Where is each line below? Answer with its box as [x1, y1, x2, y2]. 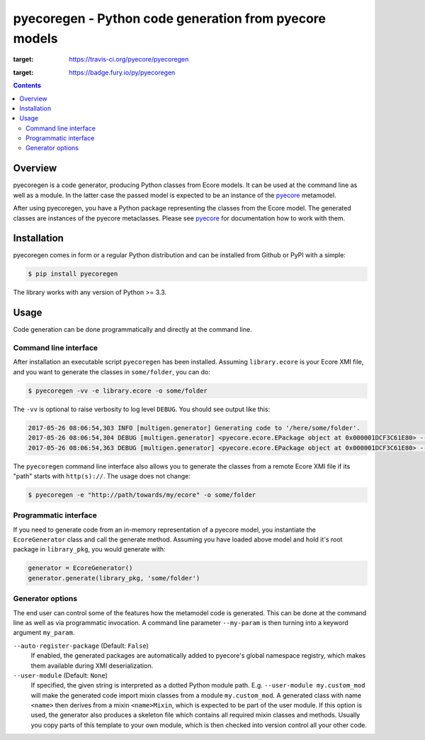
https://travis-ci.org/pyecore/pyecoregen [69, 55, 189, 64]
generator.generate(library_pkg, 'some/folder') [28, 574, 200, 582]
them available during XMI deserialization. [30, 661, 154, 670]
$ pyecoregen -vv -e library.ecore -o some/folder [28, 386, 208, 395]
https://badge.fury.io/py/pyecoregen [69, 68, 176, 77]
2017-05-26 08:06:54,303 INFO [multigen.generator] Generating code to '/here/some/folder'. [28, 424, 361, 432]
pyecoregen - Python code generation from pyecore [13, 11, 326, 26]
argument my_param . [13, 628, 75, 637]
